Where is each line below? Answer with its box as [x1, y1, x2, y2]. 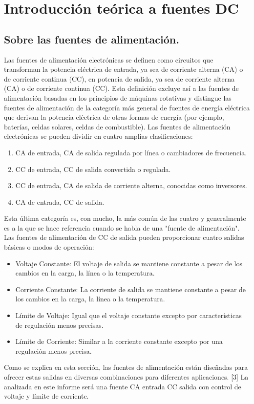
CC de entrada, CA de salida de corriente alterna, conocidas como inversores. [15, 180, 247, 191]
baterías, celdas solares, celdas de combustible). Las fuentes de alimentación [4, 121, 231, 131]
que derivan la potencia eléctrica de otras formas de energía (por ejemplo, [4, 112, 224, 122]
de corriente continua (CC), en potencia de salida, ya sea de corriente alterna [4, 73, 235, 84]
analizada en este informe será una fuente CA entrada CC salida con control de [4, 381, 241, 391]
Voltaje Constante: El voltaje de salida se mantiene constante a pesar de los [15, 258, 243, 268]
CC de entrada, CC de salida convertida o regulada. [15, 164, 171, 174]
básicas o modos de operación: [4, 242, 94, 252]
